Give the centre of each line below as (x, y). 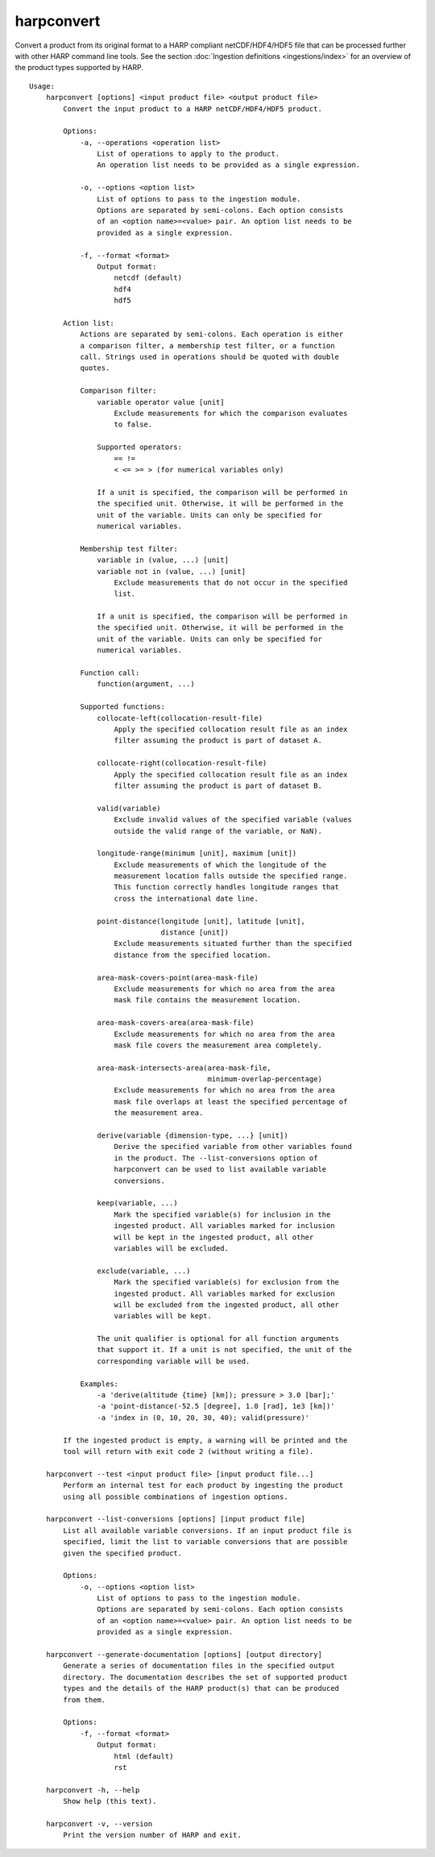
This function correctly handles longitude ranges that (227, 887)
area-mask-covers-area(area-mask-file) (176, 1023)
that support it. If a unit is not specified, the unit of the (224, 1350)
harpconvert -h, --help (93, 1790)
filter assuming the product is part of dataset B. (218, 785)
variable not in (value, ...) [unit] (171, 571)
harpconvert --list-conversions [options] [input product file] (175, 1519)
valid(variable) (129, 808)
